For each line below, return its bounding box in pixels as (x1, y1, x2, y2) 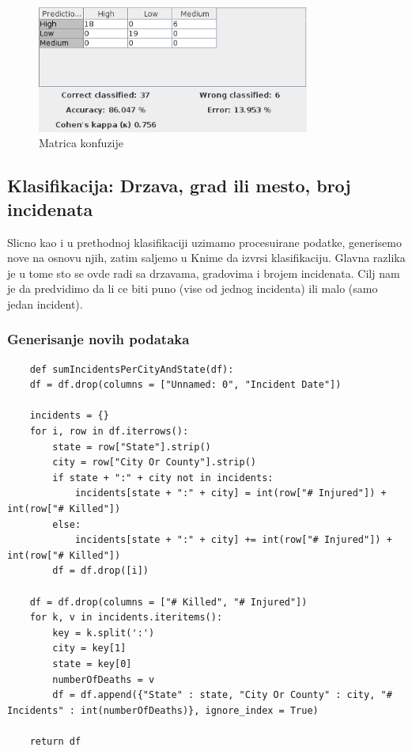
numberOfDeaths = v (52, 673, 155, 685)
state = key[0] (52, 658, 132, 669)
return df (29, 735, 81, 747)
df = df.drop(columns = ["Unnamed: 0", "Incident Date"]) (29, 379, 342, 391)
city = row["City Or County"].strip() (52, 457, 256, 468)
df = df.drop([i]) (52, 565, 149, 577)
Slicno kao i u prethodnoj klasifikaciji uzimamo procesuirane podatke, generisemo (7, 233, 402, 250)
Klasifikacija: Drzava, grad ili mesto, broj (7, 173, 351, 198)
